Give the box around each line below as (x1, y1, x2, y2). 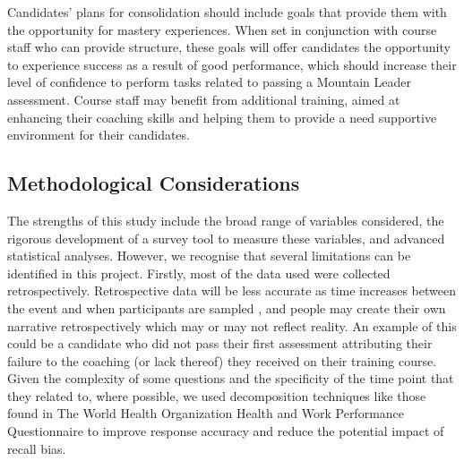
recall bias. (7, 439, 66, 457)
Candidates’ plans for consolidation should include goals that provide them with (7, 3, 447, 21)
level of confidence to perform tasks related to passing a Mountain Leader (7, 73, 411, 91)
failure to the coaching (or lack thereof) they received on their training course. (7, 351, 437, 370)
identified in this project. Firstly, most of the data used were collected (7, 263, 391, 282)
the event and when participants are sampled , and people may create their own (7, 298, 446, 317)
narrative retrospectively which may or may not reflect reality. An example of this (7, 316, 457, 335)
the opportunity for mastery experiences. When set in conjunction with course (7, 20, 437, 38)
